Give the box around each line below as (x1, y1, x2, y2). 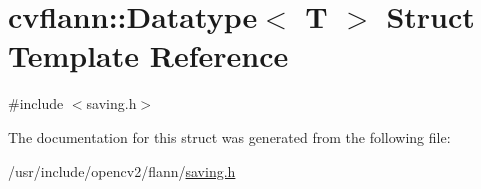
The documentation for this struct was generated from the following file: (8, 126, 451, 147)
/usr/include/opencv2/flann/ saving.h (8, 160, 236, 181)
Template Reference (8, 35, 289, 76)
